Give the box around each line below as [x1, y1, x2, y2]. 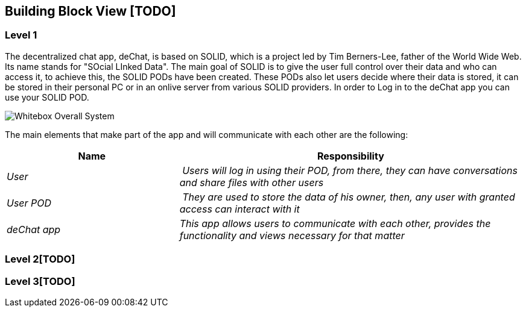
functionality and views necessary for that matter [179, 229, 405, 242]
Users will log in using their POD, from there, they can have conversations [182, 164, 518, 176]
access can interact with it [179, 202, 300, 215]
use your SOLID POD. [5, 92, 89, 102]
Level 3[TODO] [5, 275, 75, 287]
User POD [7, 196, 52, 209]
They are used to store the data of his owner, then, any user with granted [182, 190, 515, 203]
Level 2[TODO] [5, 253, 75, 266]
